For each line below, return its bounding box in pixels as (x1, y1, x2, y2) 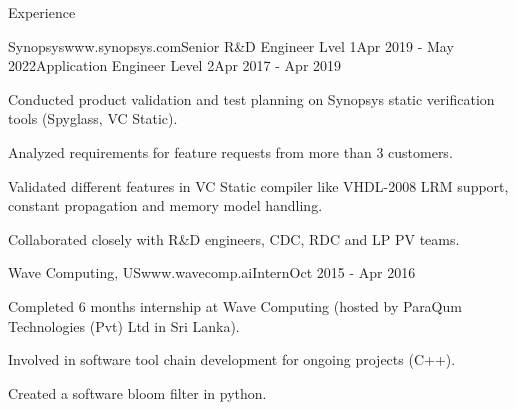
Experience (8, 2, 76, 22)
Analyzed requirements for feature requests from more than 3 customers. (8, 141, 453, 162)
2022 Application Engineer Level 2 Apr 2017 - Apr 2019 (8, 55, 342, 76)
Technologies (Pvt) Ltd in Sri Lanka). (8, 315, 240, 336)
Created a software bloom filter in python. (8, 382, 267, 403)
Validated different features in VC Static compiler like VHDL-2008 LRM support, (8, 175, 509, 196)
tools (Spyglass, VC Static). (8, 108, 178, 129)
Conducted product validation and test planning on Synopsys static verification (8, 88, 495, 109)
